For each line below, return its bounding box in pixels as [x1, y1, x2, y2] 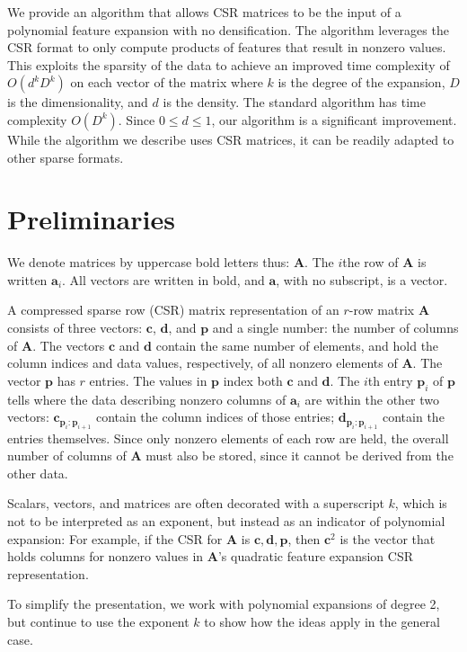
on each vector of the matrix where [70, 73, 263, 92]
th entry [367, 371, 413, 389]
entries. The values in [89, 371, 207, 389]
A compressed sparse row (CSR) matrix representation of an [7, 300, 339, 319]
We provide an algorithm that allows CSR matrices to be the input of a [7, 3, 401, 21]
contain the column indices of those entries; [95, 407, 335, 426]
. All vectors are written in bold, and [62, 270, 265, 289]
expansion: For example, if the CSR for [7, 529, 223, 548]
